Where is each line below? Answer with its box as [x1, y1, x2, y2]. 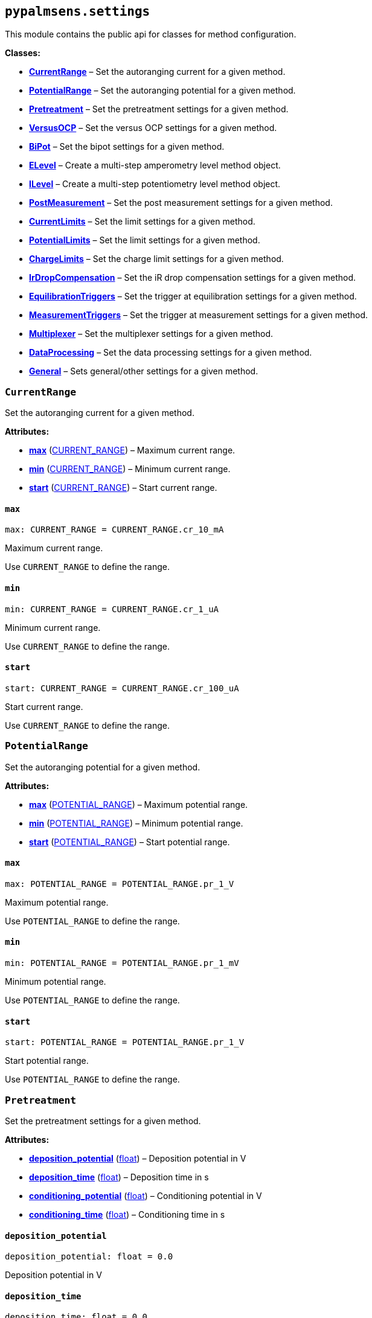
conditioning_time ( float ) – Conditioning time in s [29, 1209, 225, 1220]
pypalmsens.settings [5, 4, 150, 19]
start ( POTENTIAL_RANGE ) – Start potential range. [29, 836, 230, 847]
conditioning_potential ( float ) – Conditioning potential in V [29, 1190, 262, 1201]
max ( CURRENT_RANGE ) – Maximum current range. [29, 445, 236, 456]
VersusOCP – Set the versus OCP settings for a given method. [29, 123, 277, 133]
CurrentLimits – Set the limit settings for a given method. [29, 216, 255, 227]
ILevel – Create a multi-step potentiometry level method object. [29, 179, 281, 190]
